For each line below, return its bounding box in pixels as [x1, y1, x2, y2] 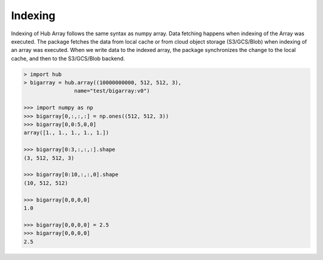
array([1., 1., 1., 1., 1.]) [23, 129, 109, 136]
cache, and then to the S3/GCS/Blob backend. [11, 54, 125, 62]
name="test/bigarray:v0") [74, 87, 150, 94]
